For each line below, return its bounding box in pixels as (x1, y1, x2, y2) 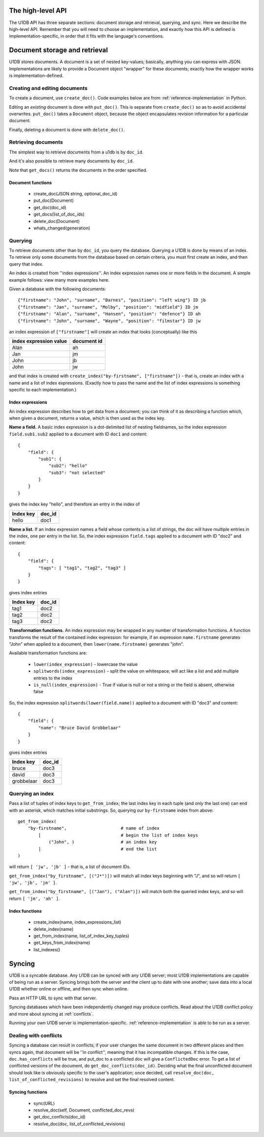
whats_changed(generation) (33, 225, 90, 231)
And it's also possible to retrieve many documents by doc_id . (9, 158, 134, 164)
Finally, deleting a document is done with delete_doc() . (9, 126, 125, 132)
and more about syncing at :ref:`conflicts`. (9, 1011, 94, 1016)
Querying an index (9, 790, 54, 797)
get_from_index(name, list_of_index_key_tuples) (33, 933, 130, 939)
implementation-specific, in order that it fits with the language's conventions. (9, 33, 164, 39)
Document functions (9, 179, 52, 186)
